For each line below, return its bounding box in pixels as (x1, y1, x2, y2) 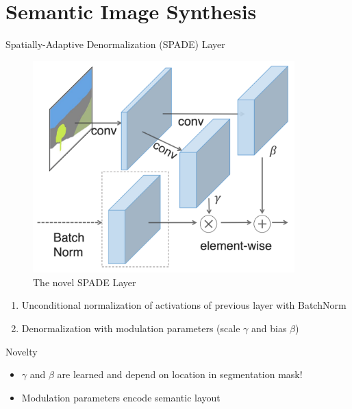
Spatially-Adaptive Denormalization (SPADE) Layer (5, 37, 225, 51)
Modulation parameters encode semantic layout (21, 390, 221, 404)
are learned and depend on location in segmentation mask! (57, 367, 303, 382)
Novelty (5, 344, 38, 358)
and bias (251, 321, 287, 336)
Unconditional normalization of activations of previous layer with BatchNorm (21, 298, 347, 312)
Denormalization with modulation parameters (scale (21, 321, 240, 336)
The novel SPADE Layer (33, 274, 136, 289)
